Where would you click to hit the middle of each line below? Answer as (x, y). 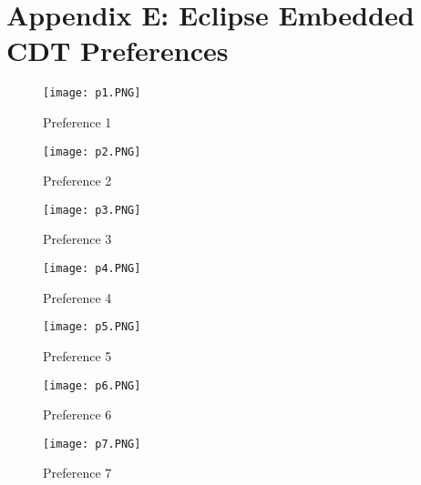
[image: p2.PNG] (92, 152)
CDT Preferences (118, 51)
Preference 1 (77, 121)
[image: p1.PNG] (92, 93)
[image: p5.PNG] (92, 327)
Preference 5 (77, 355)
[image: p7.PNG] (92, 444)
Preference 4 (77, 297)
